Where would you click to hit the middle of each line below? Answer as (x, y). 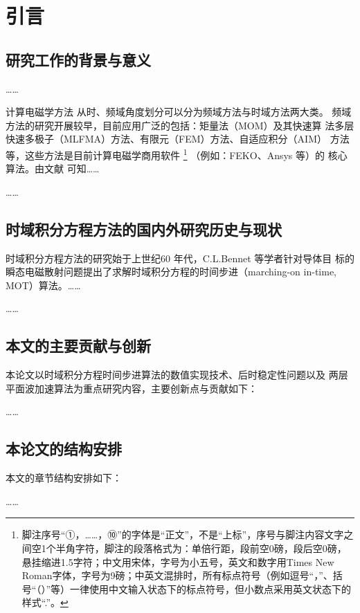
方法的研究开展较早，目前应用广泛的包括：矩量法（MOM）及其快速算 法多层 (180, 125)
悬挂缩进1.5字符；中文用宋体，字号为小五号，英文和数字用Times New (178, 561)
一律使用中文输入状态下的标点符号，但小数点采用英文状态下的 (211, 588)
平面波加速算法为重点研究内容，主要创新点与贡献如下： (132, 388)
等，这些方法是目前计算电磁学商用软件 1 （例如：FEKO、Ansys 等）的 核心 (177, 154)
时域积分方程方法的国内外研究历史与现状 (144, 229)
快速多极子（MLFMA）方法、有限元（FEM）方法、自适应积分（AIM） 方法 (178, 139)
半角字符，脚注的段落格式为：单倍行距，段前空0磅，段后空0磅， (201, 548)
